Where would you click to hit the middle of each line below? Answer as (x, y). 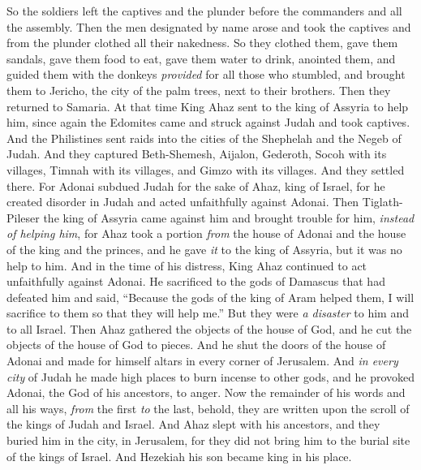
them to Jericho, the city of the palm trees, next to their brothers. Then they (199, 90)
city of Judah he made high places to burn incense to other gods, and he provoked (211, 376)
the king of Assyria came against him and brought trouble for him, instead (229, 217)
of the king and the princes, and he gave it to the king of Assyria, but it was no (204, 249)
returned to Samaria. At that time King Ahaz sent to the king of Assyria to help (208, 106)
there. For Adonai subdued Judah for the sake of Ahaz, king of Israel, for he (196, 185)
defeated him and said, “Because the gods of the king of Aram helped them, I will (210, 297)
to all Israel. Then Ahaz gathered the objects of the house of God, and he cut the (209, 328)
